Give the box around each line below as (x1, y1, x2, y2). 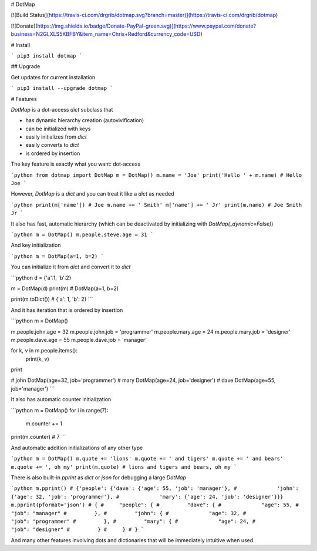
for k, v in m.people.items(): (11, 347, 77, 354)
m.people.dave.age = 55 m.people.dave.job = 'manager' (11, 336, 147, 343)
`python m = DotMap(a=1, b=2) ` (11, 253, 104, 260)
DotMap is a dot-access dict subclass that (11, 106, 113, 113)
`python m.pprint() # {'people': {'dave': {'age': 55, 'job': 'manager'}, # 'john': (11, 485, 299, 492)
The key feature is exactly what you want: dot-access (11, 160, 141, 167)
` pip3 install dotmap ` (11, 52, 82, 59)
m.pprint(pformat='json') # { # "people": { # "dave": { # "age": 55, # (11, 502, 299, 508)
